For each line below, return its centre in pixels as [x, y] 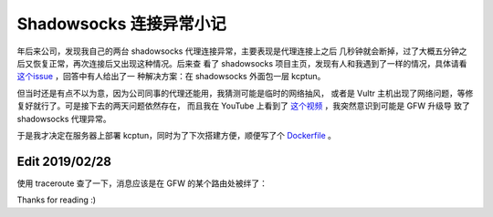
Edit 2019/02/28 [64, 161]
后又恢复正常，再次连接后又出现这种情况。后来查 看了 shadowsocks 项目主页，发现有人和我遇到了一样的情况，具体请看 [242, 63]
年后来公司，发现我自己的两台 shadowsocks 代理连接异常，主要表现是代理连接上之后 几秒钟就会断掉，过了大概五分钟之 [242, 51]
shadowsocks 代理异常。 [64, 119]
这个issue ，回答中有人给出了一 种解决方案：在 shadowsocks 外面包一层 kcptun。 [171, 77]
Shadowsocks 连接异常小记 [122, 24]
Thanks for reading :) [56, 200]
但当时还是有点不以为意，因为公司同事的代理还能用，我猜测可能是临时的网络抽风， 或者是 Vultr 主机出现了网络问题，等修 [245, 93]
